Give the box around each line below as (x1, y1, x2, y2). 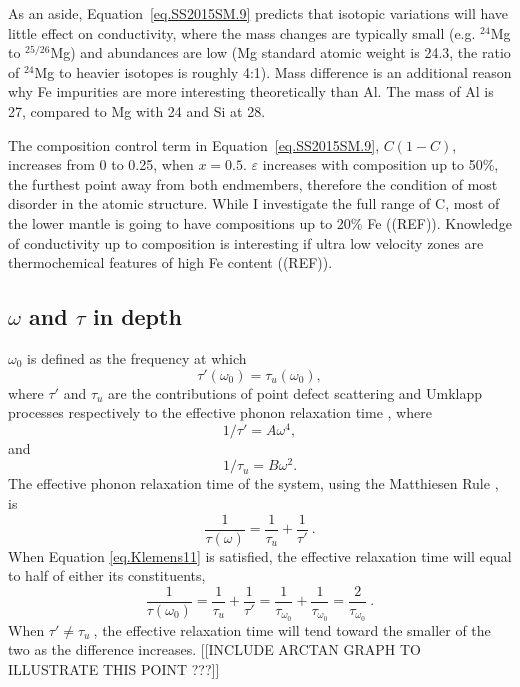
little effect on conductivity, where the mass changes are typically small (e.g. (8, 22, 476, 43)
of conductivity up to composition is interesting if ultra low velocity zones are (8, 232, 484, 253)
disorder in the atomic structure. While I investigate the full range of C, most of (8, 193, 500, 214)
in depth (92, 301, 182, 332)
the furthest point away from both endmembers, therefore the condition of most (8, 173, 498, 194)
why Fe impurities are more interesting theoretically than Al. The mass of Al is (8, 81, 494, 102)
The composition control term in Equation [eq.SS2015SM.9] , (8, 134, 380, 155)
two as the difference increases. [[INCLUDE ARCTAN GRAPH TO (8, 639, 421, 660)
